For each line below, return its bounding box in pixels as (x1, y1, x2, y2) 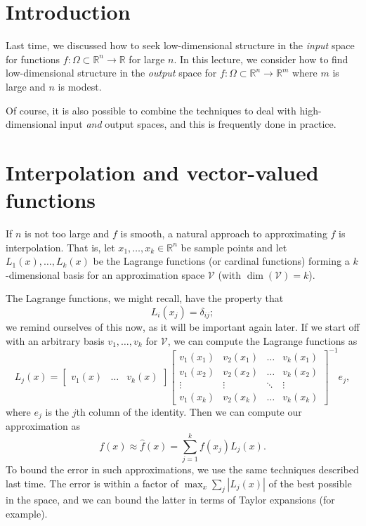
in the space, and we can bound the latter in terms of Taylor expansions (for (6, 492, 335, 507)
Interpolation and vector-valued (6, 157, 319, 186)
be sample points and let (181, 239, 287, 254)
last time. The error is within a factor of (6, 475, 179, 490)
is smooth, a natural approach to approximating (120, 226, 327, 240)
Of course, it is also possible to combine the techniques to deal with (6, 103, 296, 117)
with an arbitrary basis (6, 333, 105, 348)
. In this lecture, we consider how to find (174, 51, 348, 66)
